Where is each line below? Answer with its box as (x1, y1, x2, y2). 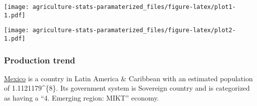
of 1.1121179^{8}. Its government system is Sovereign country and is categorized (4, 83, 250, 93)
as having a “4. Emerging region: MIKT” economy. (4, 93, 159, 103)
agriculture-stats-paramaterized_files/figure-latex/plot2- (32, 27, 236, 34)
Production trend (4, 53, 76, 66)
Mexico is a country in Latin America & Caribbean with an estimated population (4, 73, 253, 83)
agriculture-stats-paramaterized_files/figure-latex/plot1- (32, 3, 236, 10)
